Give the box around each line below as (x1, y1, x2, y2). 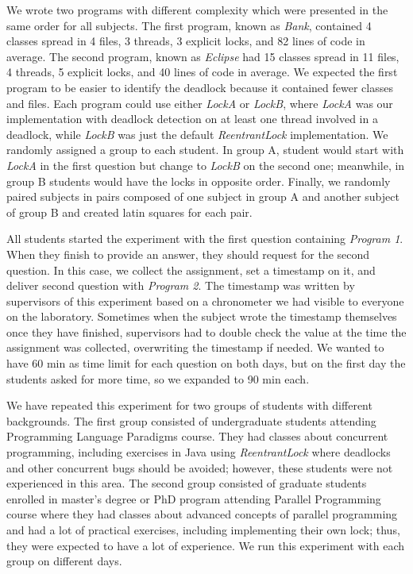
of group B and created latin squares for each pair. (6, 203, 253, 220)
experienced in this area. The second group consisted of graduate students (6, 475, 367, 491)
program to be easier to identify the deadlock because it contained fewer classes (6, 79, 393, 95)
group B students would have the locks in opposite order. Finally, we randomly (6, 172, 391, 189)
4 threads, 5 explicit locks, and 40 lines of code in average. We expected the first (6, 64, 398, 80)
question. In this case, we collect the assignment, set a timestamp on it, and (6, 261, 376, 278)
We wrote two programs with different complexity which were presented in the (6, 2, 388, 17)
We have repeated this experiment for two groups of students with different (6, 397, 372, 414)
